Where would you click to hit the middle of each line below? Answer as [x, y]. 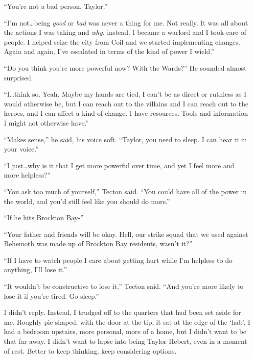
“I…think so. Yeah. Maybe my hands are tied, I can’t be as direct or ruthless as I [125, 94]
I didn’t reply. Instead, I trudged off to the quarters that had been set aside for [123, 312]
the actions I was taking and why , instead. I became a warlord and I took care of [125, 32]
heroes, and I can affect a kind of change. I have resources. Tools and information [126, 113]
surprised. [19, 77]
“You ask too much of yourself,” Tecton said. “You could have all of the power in [126, 191]
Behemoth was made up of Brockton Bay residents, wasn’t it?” [98, 244]
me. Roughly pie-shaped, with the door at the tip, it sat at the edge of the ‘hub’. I [127, 321]
